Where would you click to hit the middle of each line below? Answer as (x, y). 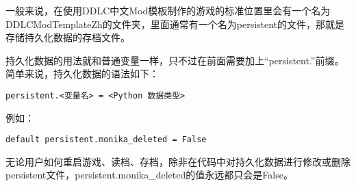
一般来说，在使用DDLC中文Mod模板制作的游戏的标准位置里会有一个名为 (168, 10)
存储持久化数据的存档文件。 (68, 37)
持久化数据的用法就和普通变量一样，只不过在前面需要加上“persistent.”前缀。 (175, 60)
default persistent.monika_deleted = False (106, 140)
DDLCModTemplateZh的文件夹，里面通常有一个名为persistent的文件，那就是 (175, 24)
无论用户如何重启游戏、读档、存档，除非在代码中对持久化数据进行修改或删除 (178, 161)
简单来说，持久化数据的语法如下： (82, 74)
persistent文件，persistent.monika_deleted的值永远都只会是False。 (149, 175)
